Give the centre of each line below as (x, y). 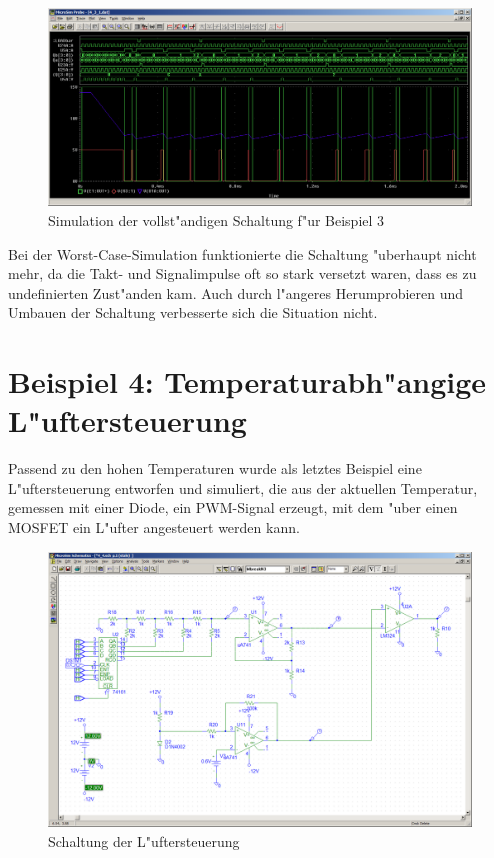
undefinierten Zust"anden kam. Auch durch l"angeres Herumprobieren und (236, 292)
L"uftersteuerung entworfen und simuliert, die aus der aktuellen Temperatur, (243, 487)
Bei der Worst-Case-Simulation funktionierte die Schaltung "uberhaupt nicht (242, 253)
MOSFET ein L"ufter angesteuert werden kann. (154, 526)
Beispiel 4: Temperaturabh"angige (247, 381)
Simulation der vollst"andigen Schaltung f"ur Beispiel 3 (216, 219)
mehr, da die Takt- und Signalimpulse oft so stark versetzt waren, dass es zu (242, 273)
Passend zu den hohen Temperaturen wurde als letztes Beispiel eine (215, 468)
